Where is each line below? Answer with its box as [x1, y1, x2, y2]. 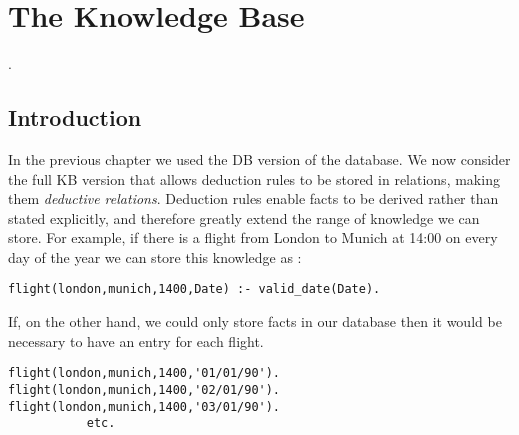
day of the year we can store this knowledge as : [8, 246, 302, 267]
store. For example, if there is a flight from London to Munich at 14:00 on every [8, 227, 498, 248]
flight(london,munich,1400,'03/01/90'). [8, 399, 281, 414]
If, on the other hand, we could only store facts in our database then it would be [8, 311, 502, 332]
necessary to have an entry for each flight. [8, 330, 264, 351]
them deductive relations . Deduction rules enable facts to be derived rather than [8, 188, 499, 209]
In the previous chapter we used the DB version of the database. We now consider [8, 148, 511, 169]
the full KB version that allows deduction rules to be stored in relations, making [8, 168, 500, 189]
